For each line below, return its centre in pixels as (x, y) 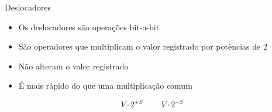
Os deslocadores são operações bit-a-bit (89, 27)
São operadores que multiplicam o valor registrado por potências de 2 (143, 46)
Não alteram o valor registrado (73, 66)
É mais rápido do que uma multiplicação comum (105, 85)
